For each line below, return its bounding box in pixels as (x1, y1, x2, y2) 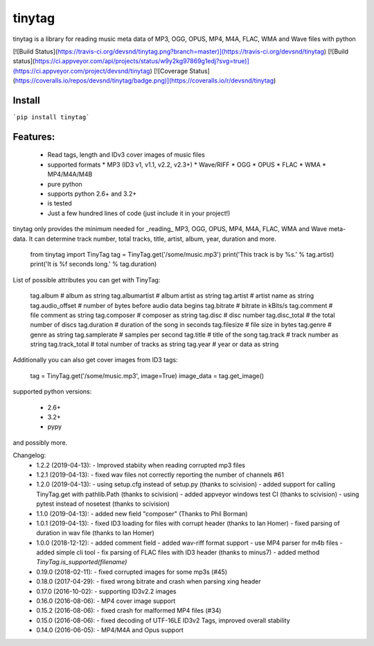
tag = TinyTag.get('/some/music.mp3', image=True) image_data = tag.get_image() (30, 371, 265, 380)
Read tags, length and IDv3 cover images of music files (47, 151, 206, 159)
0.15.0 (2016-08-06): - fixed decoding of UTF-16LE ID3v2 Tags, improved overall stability (36, 616, 290, 624)
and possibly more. (12, 438, 68, 447)
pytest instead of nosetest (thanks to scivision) (36, 500, 170, 508)
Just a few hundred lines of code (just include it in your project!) (47, 209, 231, 217)
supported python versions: (12, 387, 92, 396)
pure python (47, 180, 82, 188)
